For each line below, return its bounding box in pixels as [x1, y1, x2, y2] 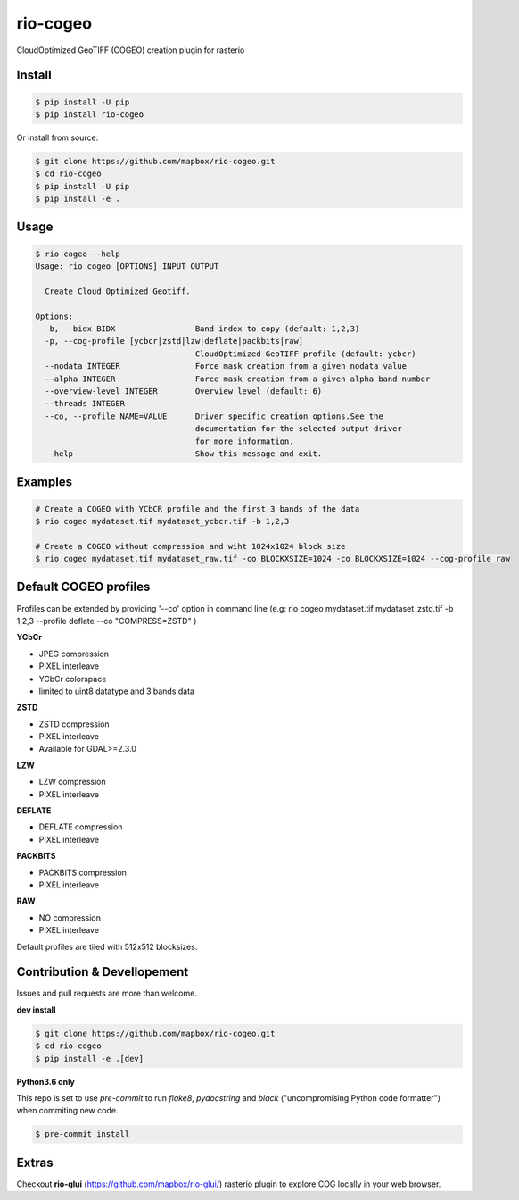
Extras [16, 1154, 54, 1170]
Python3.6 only [16, 1076, 76, 1087]
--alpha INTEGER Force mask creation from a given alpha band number [45, 373, 431, 384]
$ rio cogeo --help [35, 248, 120, 259]
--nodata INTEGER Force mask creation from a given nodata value [45, 362, 408, 371]
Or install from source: [16, 132, 99, 143]
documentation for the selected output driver [194, 424, 403, 434]
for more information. [194, 436, 294, 446]
